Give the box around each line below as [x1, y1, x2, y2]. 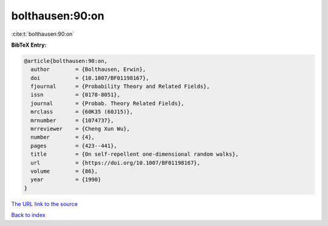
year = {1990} [30, 176, 101, 183]
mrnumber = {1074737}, [30, 117, 114, 124]
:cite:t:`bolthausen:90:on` [11, 30, 75, 38]
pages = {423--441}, [30, 142, 118, 149]
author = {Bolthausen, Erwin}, [30, 66, 146, 73]
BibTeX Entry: [11, 41, 47, 48]
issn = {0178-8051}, [30, 91, 121, 98]
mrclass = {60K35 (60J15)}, [30, 108, 134, 115]
